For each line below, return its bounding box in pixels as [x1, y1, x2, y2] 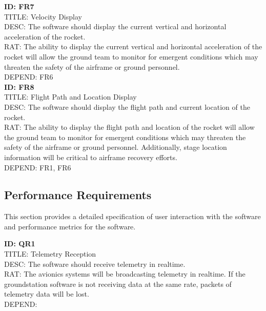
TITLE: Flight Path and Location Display [4, 91, 137, 102]
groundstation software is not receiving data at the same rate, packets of [4, 278, 232, 289]
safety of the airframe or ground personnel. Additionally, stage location [4, 142, 227, 152]
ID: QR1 [4, 238, 35, 249]
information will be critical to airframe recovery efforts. [4, 151, 177, 162]
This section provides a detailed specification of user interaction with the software [4, 211, 261, 222]
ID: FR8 [4, 81, 34, 92]
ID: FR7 [4, 1, 34, 11]
